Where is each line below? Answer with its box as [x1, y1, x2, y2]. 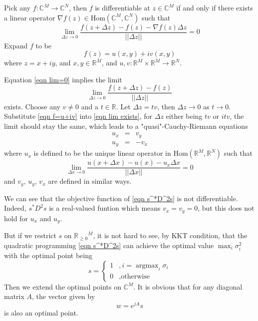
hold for [4, 213, 28, 223]
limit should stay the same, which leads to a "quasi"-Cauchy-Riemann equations [4, 120, 248, 131]
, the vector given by [32, 291, 95, 302]
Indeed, [4, 203, 26, 213]
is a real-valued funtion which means [49, 203, 161, 213]
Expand [4, 40, 28, 50]
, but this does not [198, 203, 255, 213]
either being [166, 111, 203, 121]
